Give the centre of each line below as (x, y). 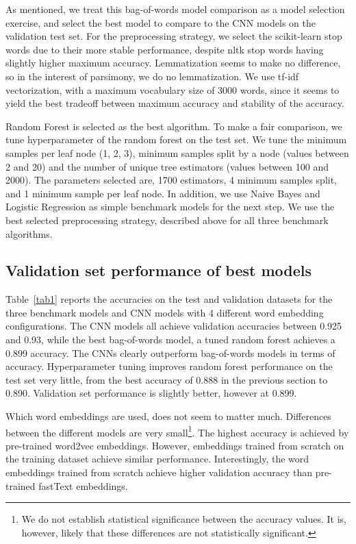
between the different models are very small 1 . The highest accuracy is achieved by (177, 431)
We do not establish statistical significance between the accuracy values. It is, (184, 519)
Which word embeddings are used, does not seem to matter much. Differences (168, 416)
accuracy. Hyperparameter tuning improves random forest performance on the (169, 366)
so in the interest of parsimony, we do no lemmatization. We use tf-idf (152, 76)
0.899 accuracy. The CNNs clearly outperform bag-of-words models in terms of (170, 353)
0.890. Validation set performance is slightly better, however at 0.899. (151, 393)
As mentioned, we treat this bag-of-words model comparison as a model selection (175, 9)
